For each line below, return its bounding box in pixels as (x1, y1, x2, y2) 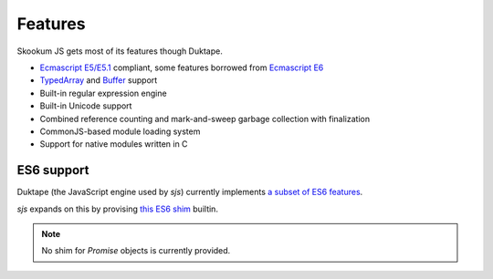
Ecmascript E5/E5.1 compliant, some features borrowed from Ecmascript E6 (39, 62, 324, 73)
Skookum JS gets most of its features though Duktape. (16, 46, 223, 57)
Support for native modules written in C (39, 139, 188, 150)
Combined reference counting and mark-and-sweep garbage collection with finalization (39, 113, 370, 124)
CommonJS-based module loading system (39, 126, 201, 137)
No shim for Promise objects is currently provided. (41, 245, 231, 256)
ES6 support (16, 162, 89, 178)
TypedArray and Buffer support (39, 75, 158, 86)
